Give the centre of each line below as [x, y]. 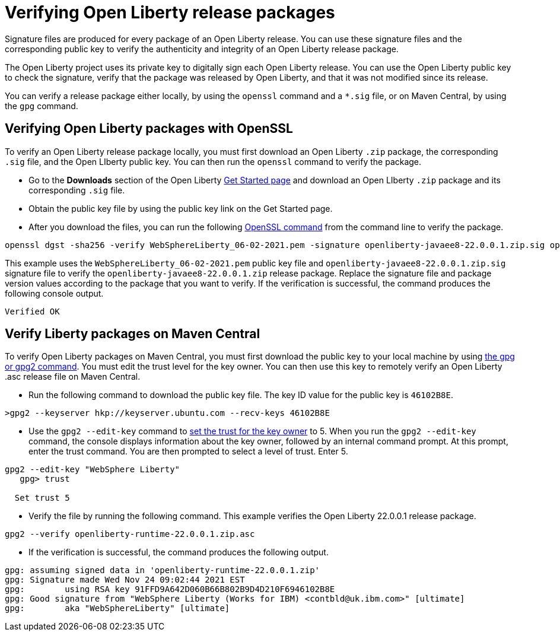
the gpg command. [42, 106]
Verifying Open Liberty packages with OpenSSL [149, 129]
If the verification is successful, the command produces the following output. [179, 552]
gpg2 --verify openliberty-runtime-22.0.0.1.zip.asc [130, 534]
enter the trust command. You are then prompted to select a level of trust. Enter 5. [188, 451]
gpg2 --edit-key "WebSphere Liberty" [93, 470]
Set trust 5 [42, 498]
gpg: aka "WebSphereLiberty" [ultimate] [117, 608]
